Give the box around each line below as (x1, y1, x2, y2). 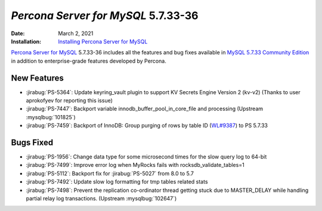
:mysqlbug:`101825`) (26, 113, 76, 120)
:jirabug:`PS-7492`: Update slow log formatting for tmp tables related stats (26, 178, 208, 185)
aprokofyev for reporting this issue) (26, 97, 113, 104)
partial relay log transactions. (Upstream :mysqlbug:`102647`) (26, 195, 177, 202)
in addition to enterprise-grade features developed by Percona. (11, 57, 166, 64)
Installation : (11, 38, 42, 45)
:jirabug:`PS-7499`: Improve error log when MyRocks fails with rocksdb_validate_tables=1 (26, 162, 244, 169)
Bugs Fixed (11, 138, 54, 147)
